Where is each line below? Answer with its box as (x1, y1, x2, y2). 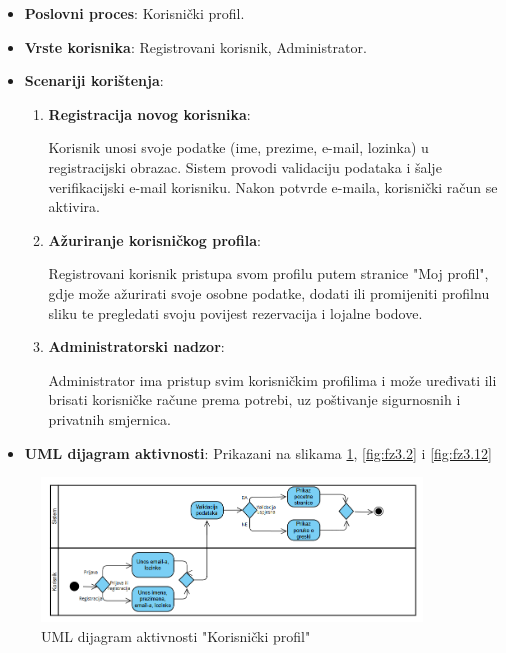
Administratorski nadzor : (48, 336, 225, 357)
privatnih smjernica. (48, 408, 171, 429)
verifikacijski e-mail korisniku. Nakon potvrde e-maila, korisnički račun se (48, 176, 498, 197)
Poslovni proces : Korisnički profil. (24, 3, 245, 23)
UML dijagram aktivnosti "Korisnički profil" (41, 625, 311, 646)
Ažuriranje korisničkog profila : (48, 229, 261, 250)
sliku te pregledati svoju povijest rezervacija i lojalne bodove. (48, 302, 423, 323)
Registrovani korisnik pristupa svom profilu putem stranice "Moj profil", (48, 263, 489, 284)
